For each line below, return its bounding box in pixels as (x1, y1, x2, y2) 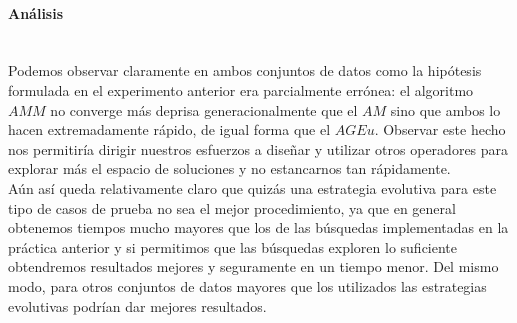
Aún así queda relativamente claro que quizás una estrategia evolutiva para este (8, 177, 497, 198)
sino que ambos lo (390, 99, 501, 120)
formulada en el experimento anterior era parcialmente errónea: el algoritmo (8, 79, 474, 100)
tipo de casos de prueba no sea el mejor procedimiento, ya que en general (8, 197, 456, 218)
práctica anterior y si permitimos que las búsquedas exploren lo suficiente (8, 236, 458, 257)
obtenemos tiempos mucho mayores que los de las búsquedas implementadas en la (8, 217, 509, 238)
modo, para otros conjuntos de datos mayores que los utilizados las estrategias (8, 275, 487, 296)
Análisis (8, 2, 64, 23)
